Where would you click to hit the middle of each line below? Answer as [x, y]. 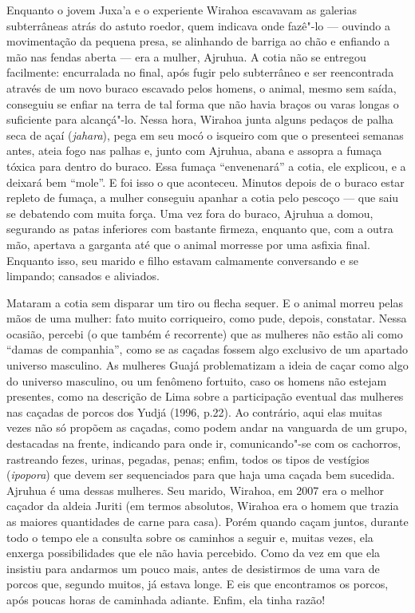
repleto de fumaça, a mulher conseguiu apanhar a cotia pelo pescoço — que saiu [203, 198]
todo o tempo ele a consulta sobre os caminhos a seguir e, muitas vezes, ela [190, 537]
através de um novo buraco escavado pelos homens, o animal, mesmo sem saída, [202, 87]
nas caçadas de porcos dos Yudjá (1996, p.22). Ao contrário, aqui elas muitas [194, 411]
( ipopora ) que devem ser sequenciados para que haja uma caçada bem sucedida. [201, 475]
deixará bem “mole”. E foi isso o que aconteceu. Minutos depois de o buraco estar [206, 182]
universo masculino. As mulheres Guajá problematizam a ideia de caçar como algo [207, 365]
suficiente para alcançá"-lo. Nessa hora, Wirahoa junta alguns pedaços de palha [200, 119]
